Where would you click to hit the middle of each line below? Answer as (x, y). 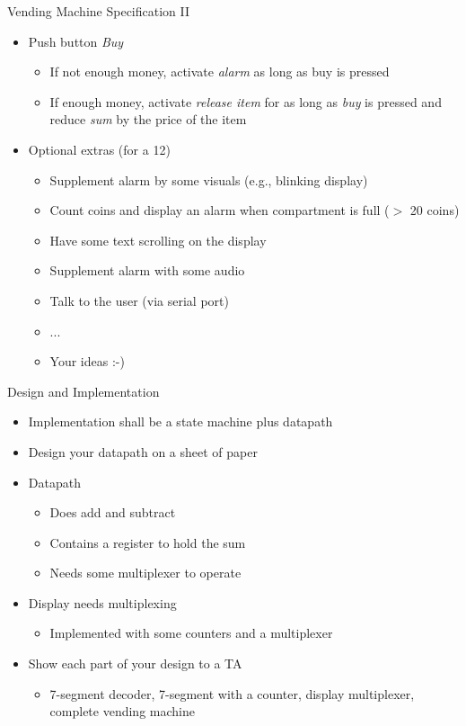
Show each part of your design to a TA (135, 663)
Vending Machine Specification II (99, 11)
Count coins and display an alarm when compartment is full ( (220, 210)
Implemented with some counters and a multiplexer (191, 633)
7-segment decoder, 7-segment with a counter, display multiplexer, (232, 693)
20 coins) (435, 210)
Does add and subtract (113, 512)
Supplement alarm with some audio (147, 270)
